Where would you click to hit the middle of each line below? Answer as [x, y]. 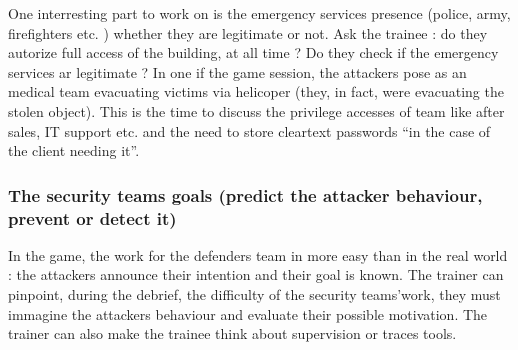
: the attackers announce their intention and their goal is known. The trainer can [256, 274]
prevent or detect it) [92, 217]
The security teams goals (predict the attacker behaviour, [245, 194]
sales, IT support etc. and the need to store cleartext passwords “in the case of [249, 130]
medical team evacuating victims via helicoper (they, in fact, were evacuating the [256, 91]
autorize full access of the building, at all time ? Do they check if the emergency [253, 52]
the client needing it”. [74, 150]
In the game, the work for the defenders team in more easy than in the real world [258, 254]
